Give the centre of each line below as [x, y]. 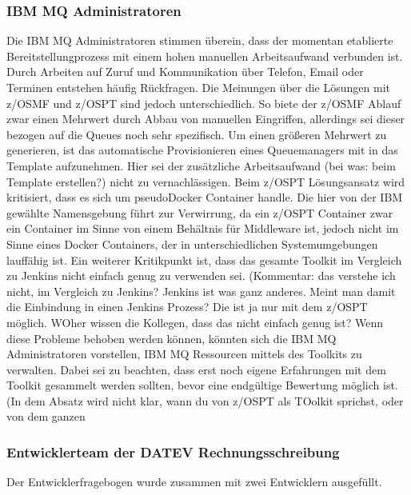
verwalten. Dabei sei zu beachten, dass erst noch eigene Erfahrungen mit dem [196, 369]
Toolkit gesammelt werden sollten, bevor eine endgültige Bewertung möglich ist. [202, 385]
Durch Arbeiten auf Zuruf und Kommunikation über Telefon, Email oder [185, 72]
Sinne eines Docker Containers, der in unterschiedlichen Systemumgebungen [192, 244]
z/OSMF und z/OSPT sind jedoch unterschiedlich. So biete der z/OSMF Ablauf [204, 103]
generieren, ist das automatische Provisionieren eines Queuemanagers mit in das [202, 150]
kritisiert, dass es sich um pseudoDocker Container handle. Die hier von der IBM [205, 197]
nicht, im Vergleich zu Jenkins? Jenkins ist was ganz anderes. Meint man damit [201, 291]
